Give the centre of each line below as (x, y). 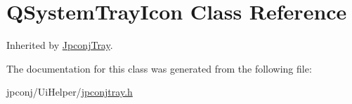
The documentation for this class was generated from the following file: (159, 68)
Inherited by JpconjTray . (60, 45)
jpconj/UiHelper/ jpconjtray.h (70, 92)
